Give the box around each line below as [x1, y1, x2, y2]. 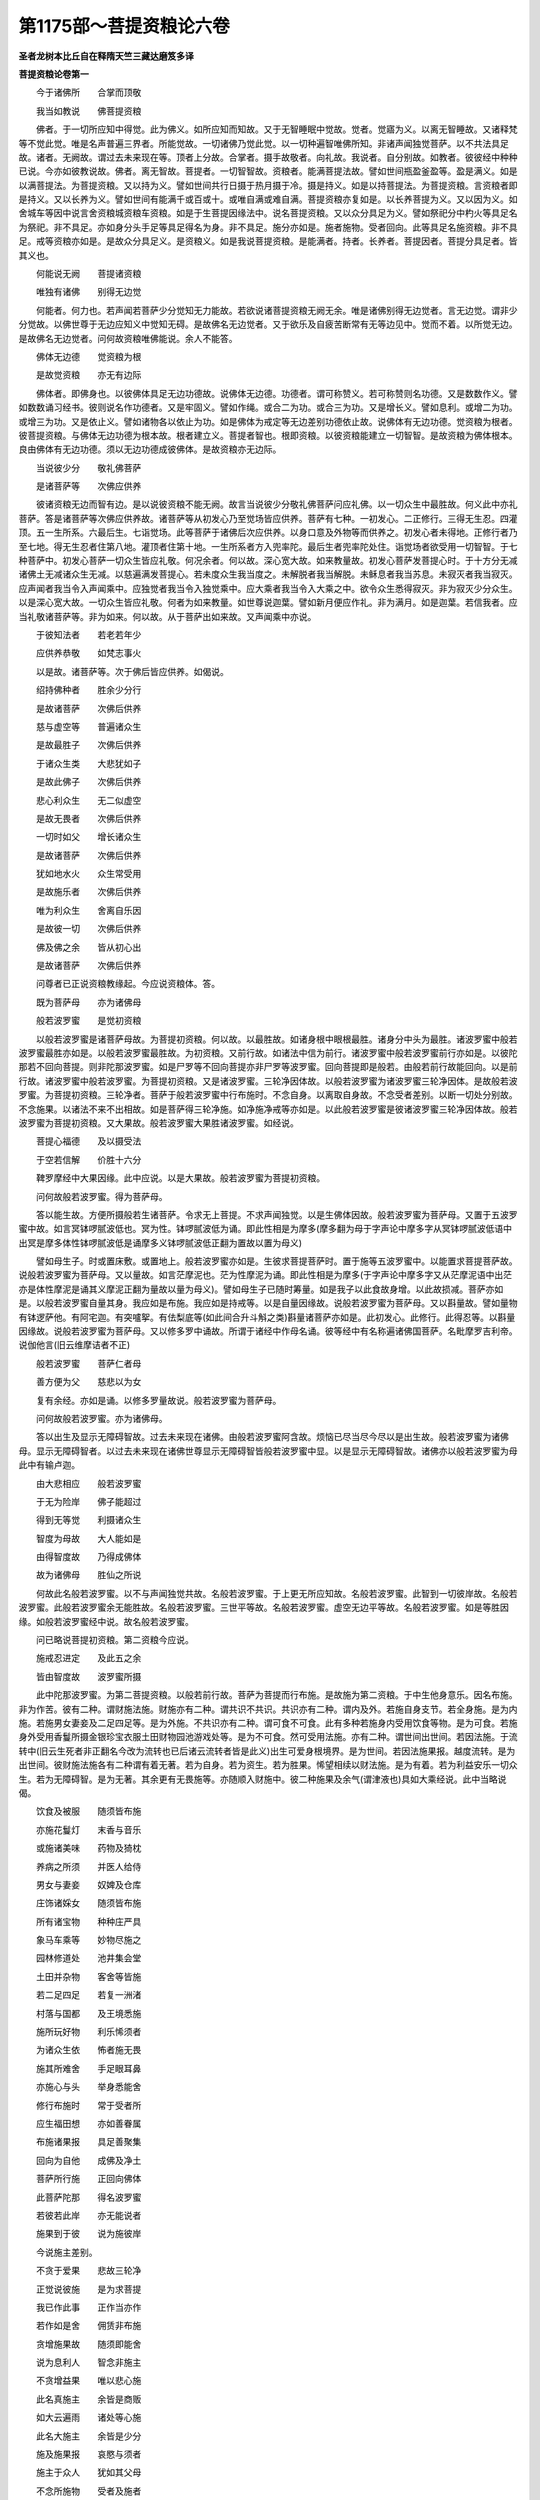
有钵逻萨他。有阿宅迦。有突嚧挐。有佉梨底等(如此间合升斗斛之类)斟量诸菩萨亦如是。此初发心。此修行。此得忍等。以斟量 [18, 1311, 516, 1323]
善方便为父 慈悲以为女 [35, 1376, 142, 1388]
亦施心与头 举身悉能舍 [35, 2081, 142, 2093]
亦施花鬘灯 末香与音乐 [35, 1823, 142, 1835]
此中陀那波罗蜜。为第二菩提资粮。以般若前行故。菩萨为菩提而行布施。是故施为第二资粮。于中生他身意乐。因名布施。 [35, 1689, 518, 1701]
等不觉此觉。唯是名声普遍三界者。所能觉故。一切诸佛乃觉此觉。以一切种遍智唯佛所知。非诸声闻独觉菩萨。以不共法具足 [18, 137, 509, 149]
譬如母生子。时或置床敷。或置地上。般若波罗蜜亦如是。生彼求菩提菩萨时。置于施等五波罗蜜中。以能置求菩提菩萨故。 [35, 1255, 518, 1267]
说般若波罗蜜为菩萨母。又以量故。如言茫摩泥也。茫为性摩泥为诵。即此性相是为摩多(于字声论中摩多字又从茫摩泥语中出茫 [18, 1269, 513, 1281]
